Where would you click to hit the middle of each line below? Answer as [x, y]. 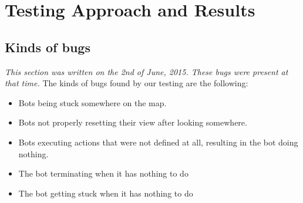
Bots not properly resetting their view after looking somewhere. [133, 122]
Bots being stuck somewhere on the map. [92, 102]
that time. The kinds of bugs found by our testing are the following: [127, 83]
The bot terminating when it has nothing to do [103, 173]
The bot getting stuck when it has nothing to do [106, 193]
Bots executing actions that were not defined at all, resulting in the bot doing [158, 142]
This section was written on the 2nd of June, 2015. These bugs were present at [147, 71]
